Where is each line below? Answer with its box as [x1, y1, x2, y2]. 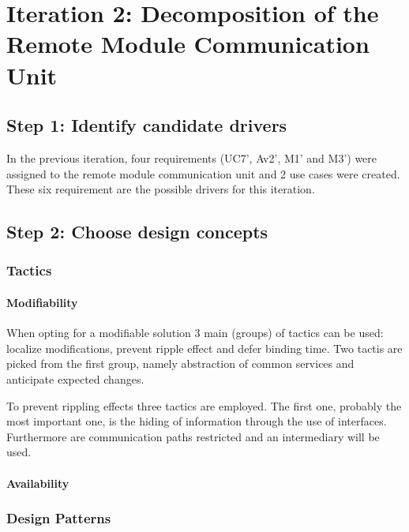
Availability [6, 474, 69, 491]
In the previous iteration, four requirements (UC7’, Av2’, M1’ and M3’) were [6, 149, 377, 166]
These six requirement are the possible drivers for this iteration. [6, 181, 315, 197]
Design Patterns [6, 508, 111, 528]
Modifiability [6, 294, 78, 310]
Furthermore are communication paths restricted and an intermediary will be [6, 428, 380, 444]
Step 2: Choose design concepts [6, 219, 268, 244]
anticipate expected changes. [6, 370, 144, 387]
